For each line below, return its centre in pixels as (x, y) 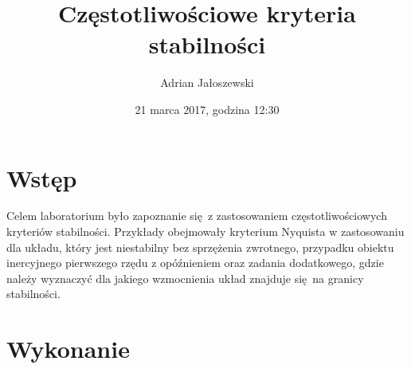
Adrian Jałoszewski (207, 82)
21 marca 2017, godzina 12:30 (207, 109)
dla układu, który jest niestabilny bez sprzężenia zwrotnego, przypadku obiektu (200, 247)
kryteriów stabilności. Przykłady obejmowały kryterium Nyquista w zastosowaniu (205, 232)
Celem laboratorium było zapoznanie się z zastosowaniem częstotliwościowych (197, 216)
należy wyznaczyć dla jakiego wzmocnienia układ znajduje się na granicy (185, 278)
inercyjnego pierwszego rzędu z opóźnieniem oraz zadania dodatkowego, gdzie (195, 263)
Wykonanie (68, 349)
